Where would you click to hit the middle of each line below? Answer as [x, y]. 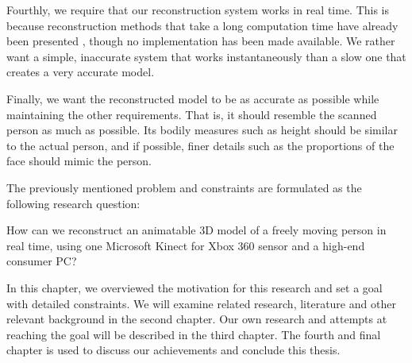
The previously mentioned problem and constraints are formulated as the [184, 187]
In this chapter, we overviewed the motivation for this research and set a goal [194, 287]
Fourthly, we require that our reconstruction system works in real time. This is [198, 10]
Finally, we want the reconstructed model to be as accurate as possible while [193, 98]
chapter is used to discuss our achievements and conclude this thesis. [173, 350]
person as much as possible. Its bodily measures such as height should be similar [202, 130]
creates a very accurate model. [81, 72]
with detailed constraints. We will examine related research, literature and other [201, 303]
